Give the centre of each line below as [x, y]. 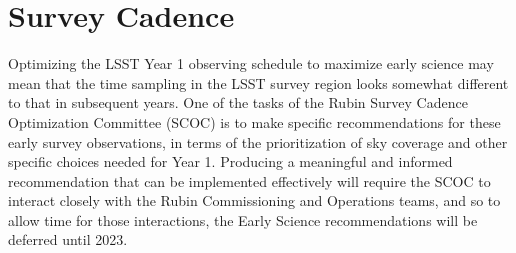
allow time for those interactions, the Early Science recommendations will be [243, 219]
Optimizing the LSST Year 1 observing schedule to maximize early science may [251, 63]
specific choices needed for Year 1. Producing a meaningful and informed [230, 161]
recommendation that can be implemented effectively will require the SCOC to [249, 180]
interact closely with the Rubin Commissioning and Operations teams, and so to [254, 200]
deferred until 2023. [68, 239]
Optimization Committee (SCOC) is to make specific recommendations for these [254, 121]
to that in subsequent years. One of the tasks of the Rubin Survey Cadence [238, 102]
